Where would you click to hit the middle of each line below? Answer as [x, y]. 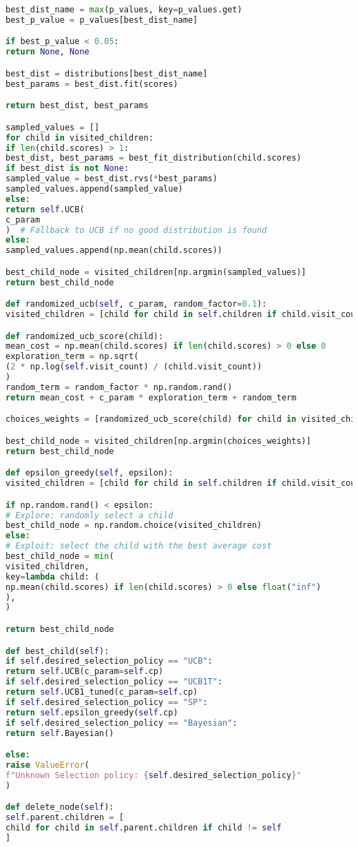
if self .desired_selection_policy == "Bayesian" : [122, 723]
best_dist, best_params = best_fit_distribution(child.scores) [154, 158]
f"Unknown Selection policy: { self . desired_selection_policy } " [154, 775]
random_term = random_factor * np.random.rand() [119, 387]
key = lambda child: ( [53, 576]
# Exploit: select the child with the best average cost [139, 546]
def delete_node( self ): [60, 807]
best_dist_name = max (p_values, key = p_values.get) [124, 10]
